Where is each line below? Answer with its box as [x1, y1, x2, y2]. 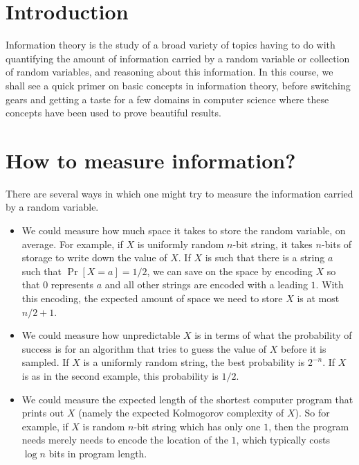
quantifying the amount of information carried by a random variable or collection [6, 51, 350, 65]
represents [50, 277, 94, 292]
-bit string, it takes [232, 236, 313, 251]
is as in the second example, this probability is [21, 368, 219, 383]
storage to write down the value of [21, 250, 167, 265]
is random [82, 419, 125, 433]
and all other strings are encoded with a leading [104, 277, 308, 292]
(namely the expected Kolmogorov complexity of [78, 405, 284, 420]
